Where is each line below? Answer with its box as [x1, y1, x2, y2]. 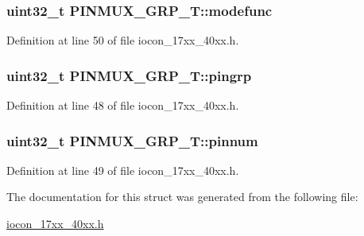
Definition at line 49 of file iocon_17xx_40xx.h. [6, 161, 239, 178]
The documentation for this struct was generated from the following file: [6, 188, 358, 205]
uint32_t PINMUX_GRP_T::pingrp [6, 65, 252, 85]
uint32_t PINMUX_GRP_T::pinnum [6, 130, 258, 150]
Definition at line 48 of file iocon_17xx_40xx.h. [6, 97, 239, 114]
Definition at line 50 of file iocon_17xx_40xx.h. [6, 32, 239, 48]
